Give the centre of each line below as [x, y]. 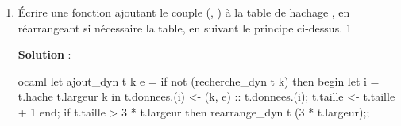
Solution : [44, 54]
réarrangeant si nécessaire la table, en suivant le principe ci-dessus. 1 [185, 27]
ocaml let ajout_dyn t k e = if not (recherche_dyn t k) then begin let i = [199, 80]
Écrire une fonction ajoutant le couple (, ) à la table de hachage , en [184, 12]
